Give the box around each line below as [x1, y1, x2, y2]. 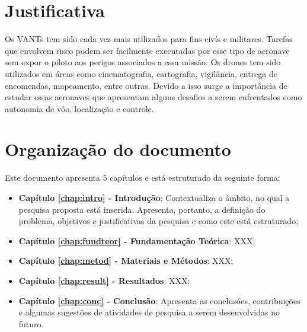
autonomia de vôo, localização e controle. [5, 102, 154, 114]
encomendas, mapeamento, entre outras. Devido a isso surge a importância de [5, 79, 287, 91]
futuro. [18, 317, 44, 330]
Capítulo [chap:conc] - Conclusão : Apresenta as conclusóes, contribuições [18, 294, 300, 307]
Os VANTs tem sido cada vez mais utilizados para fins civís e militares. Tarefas [5, 33, 293, 45]
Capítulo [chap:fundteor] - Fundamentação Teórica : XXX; [18, 234, 255, 247]
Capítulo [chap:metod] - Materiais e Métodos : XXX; [18, 254, 234, 267]
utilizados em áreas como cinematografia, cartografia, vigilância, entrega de [5, 67, 277, 79]
